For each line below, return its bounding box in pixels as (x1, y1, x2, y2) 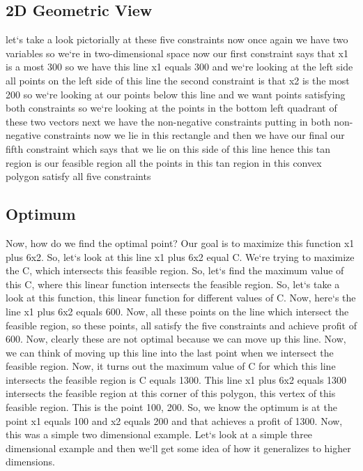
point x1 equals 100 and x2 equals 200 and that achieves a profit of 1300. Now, (6, 413, 343, 428)
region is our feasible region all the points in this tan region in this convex (6, 155, 322, 170)
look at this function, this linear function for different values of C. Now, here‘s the (6, 290, 356, 305)
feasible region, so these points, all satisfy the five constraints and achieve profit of (6, 317, 357, 332)
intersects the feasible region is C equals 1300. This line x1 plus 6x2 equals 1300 (6, 372, 347, 387)
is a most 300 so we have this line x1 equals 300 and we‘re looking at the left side (6, 59, 353, 74)
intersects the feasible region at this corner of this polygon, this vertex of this (6, 386, 336, 401)
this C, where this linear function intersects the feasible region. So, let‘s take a (6, 276, 340, 291)
